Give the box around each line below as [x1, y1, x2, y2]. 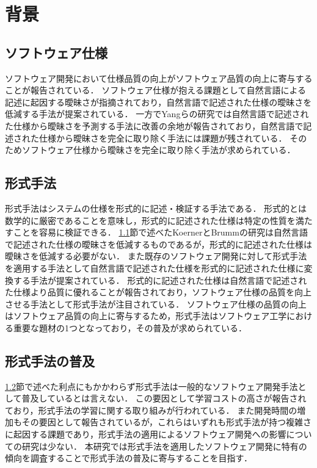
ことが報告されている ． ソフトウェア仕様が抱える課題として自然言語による [5, 84, 306, 96]
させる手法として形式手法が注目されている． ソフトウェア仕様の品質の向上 [5, 297, 307, 310]
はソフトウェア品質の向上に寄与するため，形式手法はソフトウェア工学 [5, 309, 287, 322]
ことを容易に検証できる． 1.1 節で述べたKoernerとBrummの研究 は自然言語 [13, 226, 308, 239]
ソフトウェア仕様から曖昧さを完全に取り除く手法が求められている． [21, 143, 296, 156]
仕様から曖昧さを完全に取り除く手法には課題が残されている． [38, 131, 287, 144]
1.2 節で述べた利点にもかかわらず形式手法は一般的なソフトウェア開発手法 [5, 380, 298, 392]
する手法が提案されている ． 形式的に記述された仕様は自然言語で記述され [13, 273, 307, 286]
